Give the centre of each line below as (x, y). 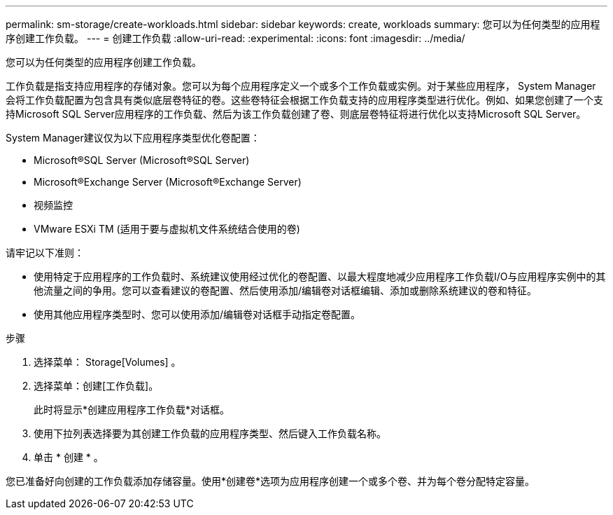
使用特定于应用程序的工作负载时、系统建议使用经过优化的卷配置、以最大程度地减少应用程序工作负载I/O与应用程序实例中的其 (320, 276)
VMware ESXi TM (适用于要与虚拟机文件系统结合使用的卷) (167, 229)
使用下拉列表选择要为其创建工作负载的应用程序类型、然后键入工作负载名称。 (210, 433)
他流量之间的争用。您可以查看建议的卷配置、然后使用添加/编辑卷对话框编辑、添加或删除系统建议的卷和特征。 (286, 290)
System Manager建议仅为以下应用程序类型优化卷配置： (133, 138)
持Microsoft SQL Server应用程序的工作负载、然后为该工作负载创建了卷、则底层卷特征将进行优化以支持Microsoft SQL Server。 (296, 114)
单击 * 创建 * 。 (69, 457)
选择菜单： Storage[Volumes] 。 (107, 362)
